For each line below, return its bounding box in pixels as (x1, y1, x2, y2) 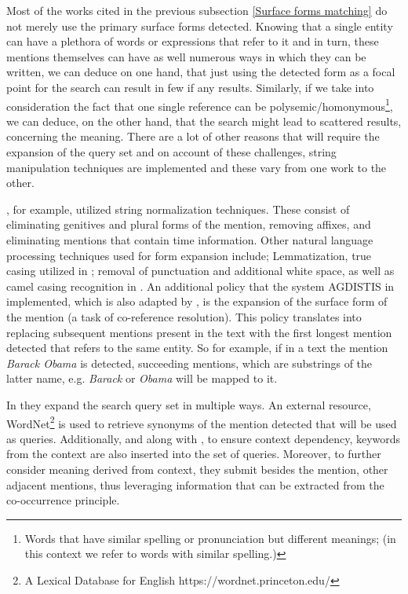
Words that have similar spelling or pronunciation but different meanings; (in (24, 530, 396, 546)
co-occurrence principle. (6, 492, 120, 508)
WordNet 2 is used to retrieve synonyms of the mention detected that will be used (6, 412, 397, 431)
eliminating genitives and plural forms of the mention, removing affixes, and (6, 216, 371, 233)
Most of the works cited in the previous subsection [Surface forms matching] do (6, 2, 388, 18)
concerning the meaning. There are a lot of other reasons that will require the (6, 128, 380, 145)
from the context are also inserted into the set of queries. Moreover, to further (6, 445, 381, 462)
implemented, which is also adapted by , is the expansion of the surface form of (6, 293, 388, 310)
